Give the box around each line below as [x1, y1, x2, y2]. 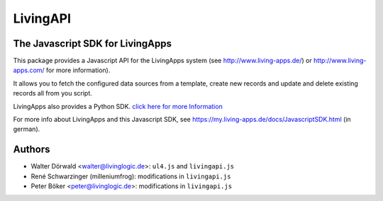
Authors [13, 144, 50, 156]
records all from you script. [13, 89, 92, 98]
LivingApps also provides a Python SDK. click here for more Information [13, 102, 223, 110]
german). [13, 125, 40, 134]
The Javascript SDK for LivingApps [13, 38, 172, 50]
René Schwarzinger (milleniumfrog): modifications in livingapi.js [30, 172, 231, 180]
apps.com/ [13, 66, 45, 74]
